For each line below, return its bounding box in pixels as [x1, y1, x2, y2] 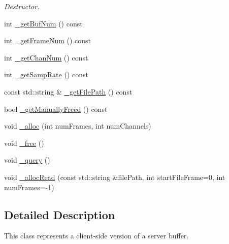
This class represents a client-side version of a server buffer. [4, 230, 189, 241]
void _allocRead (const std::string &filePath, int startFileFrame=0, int [4, 171, 225, 182]
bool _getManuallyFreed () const [4, 103, 108, 114]
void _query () [4, 155, 50, 165]
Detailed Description [4, 206, 115, 222]
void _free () [4, 137, 44, 148]
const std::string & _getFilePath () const [4, 86, 133, 97]
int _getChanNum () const [4, 52, 88, 63]
